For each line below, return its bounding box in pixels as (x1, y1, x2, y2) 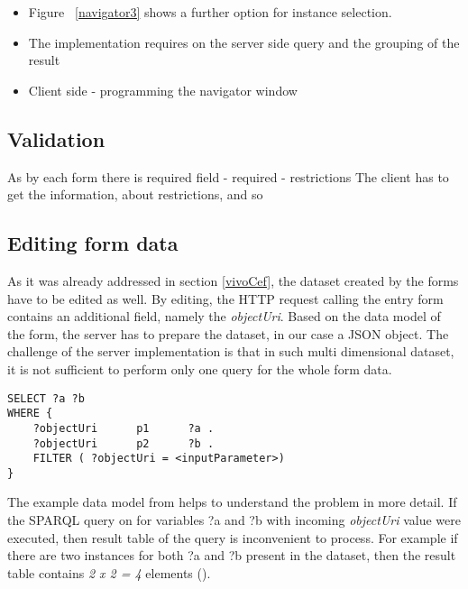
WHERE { (7, 407, 53, 420)
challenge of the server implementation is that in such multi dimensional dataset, (7, 342, 454, 361)
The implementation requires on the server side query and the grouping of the (28, 32, 460, 51)
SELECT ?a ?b (7, 391, 85, 405)
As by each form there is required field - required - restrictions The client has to (7, 167, 449, 186)
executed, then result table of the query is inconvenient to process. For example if (7, 528, 458, 547)
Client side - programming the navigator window (28, 80, 298, 99)
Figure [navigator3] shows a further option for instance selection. (28, 3, 392, 21)
